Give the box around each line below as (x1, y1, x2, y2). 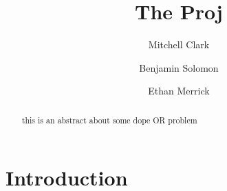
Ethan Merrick (148, 83, 210, 98)
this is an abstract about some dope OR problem (21, 114, 197, 125)
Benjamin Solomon (139, 60, 219, 74)
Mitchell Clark (148, 37, 210, 52)
